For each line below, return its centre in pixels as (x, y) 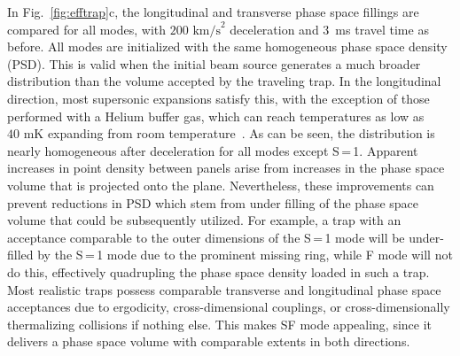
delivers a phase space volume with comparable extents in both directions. (209, 341)
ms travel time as (382, 29)
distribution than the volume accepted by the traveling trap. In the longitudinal (224, 81)
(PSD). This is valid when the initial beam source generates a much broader (214, 63)
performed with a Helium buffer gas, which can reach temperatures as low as (216, 116)
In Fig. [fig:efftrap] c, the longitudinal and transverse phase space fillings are (213, 12)
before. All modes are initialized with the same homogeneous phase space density (227, 46)
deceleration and (274, 29)
